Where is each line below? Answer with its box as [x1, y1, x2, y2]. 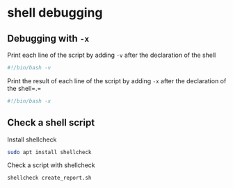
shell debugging [7, 5, 103, 21]
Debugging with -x [7, 33, 90, 44]
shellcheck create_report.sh [7, 175, 92, 182]
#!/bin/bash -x [7, 97, 51, 105]
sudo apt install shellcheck [7, 148, 92, 155]
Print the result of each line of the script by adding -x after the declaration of [7, 76, 227, 85]
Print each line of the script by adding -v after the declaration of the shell [7, 51, 216, 59]
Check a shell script [7, 117, 95, 129]
